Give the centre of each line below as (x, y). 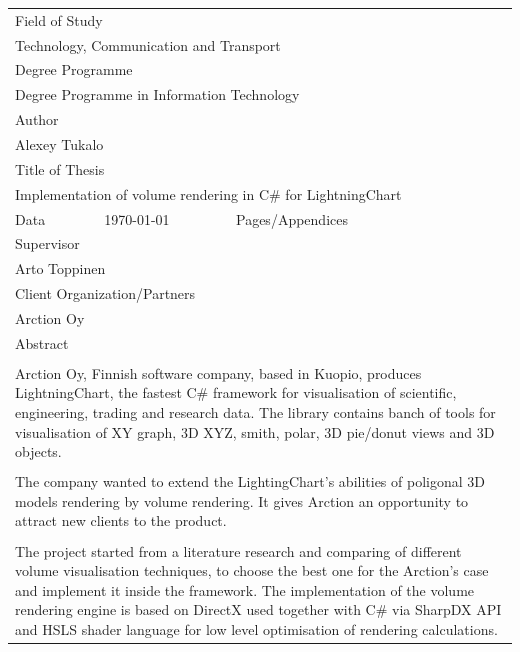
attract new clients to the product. (121, 520)
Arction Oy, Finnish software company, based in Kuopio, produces (218, 372)
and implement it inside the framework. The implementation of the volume (245, 589)
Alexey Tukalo (59, 143)
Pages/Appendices (292, 218)
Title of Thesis (60, 168)
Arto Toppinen (60, 268)
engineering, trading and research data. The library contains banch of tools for (255, 412)
